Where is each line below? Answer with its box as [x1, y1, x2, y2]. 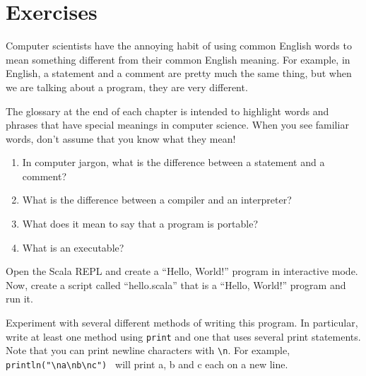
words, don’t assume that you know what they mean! [6, 131, 236, 146]
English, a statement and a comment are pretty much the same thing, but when [6, 66, 352, 81]
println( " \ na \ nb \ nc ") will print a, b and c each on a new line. [6, 356, 288, 371]
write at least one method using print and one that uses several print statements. [6, 329, 361, 343]
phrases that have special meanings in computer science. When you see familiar [6, 117, 349, 132]
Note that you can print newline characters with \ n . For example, [6, 343, 290, 358]
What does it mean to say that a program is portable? [22, 216, 259, 231]
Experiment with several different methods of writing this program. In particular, [6, 315, 358, 330]
